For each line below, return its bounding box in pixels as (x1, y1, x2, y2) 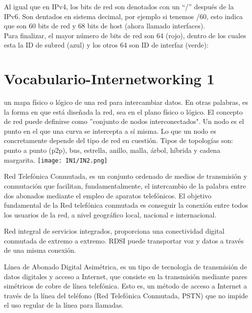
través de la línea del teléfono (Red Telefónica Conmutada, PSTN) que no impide (4, 290, 248, 300)
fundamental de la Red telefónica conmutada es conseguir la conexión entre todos (4, 200, 248, 210)
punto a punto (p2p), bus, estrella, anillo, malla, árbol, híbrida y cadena (4, 145, 221, 155)
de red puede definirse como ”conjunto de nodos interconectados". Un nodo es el (4, 116, 244, 126)
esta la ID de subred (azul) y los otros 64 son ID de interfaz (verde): (4, 40, 209, 50)
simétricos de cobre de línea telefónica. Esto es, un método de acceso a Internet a (4, 281, 247, 291)
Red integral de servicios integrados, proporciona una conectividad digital (4, 226, 225, 236)
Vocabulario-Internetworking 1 (4, 69, 215, 89)
